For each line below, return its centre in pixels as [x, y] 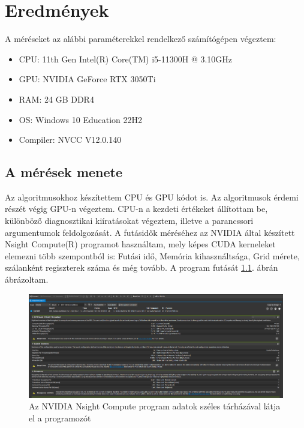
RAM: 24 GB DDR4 [56, 99]
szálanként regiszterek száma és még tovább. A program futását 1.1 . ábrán [142, 267]
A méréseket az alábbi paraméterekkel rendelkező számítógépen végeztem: [141, 39]
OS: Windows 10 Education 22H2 [81, 119]
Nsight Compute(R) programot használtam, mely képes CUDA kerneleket [140, 244]
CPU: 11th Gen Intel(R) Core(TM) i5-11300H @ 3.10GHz [126, 59]
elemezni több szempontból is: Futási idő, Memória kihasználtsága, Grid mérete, [152, 255]
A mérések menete [64, 172]
